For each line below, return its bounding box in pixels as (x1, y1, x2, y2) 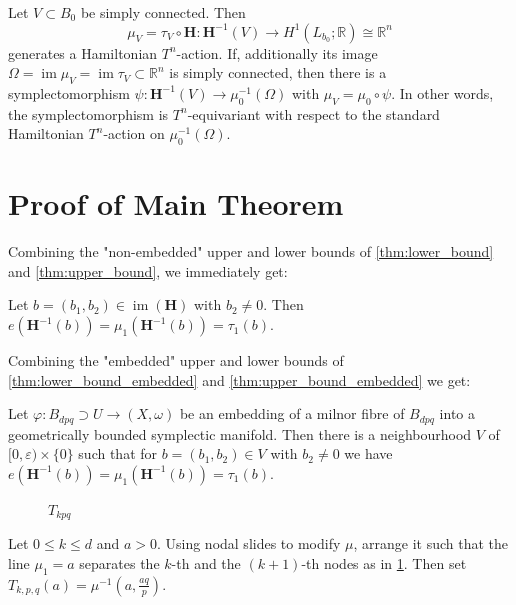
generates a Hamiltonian (8, 42, 158, 63)
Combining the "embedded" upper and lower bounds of (8, 350, 344, 371)
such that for (78, 443, 158, 464)
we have (344, 443, 393, 464)
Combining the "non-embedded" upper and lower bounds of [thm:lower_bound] (8, 241, 494, 262)
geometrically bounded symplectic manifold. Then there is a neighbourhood (8, 423, 472, 444)
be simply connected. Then (80, 2, 246, 22)
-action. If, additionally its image (176, 42, 378, 63)
